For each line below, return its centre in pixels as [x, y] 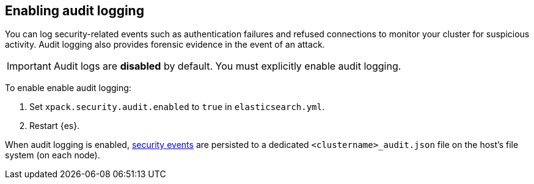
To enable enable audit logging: [68, 88]
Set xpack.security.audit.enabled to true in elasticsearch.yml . [177, 107]
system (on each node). [53, 155]
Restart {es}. [55, 126]
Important [29, 66]
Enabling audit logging [75, 11]
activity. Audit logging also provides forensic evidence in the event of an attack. [165, 45]
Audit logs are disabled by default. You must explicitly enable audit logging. [227, 66]
